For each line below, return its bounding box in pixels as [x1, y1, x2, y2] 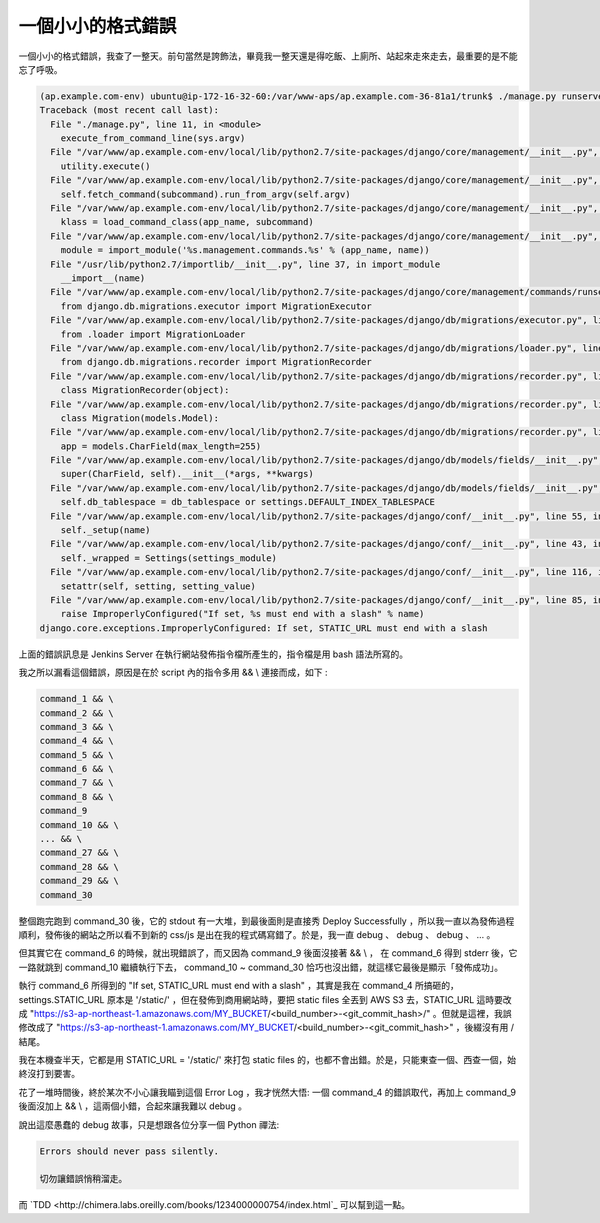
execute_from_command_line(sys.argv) [60, 133, 246, 144]
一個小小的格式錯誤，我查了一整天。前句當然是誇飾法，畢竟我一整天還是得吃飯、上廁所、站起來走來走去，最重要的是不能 [18, 50, 518, 62]
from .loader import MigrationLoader [60, 328, 246, 340]
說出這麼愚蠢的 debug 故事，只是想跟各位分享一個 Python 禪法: [18, 1118, 280, 1130]
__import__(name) [60, 273, 146, 284]
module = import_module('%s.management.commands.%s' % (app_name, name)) [60, 245, 430, 256]
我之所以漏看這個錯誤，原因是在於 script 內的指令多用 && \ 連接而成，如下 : [18, 666, 329, 679]
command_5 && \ [39, 749, 114, 760]
